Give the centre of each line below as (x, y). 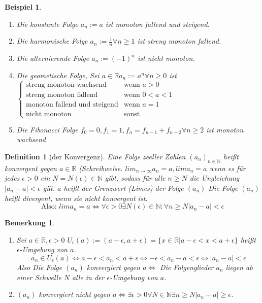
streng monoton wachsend (66, 85)
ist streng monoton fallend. (179, 41)
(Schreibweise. (101, 168)
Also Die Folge (39, 267)
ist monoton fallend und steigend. (157, 24)
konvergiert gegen (113, 267)
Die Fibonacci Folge (47, 129)
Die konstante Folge (47, 24)
